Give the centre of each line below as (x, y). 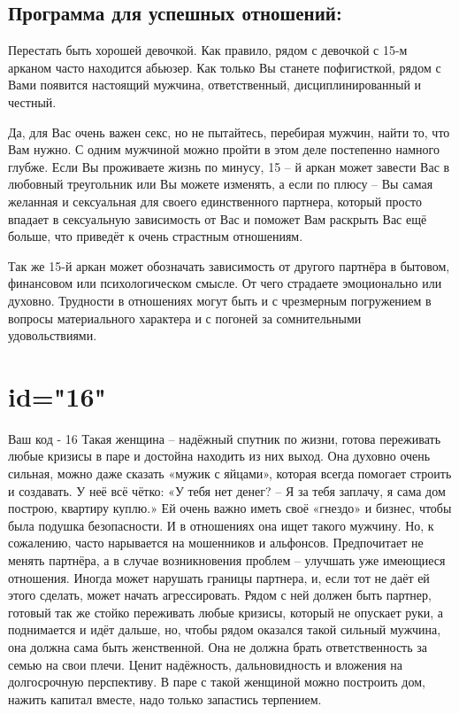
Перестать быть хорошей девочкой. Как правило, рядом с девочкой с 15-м (208, 50)
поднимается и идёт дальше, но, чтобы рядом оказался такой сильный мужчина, (225, 629)
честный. (32, 101)
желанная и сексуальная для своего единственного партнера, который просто (215, 201)
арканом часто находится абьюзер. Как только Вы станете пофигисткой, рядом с (225, 67)
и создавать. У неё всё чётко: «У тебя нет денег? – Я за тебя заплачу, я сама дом (227, 490)
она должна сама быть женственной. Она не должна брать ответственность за (218, 646)
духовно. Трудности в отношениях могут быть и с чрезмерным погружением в (220, 300)
